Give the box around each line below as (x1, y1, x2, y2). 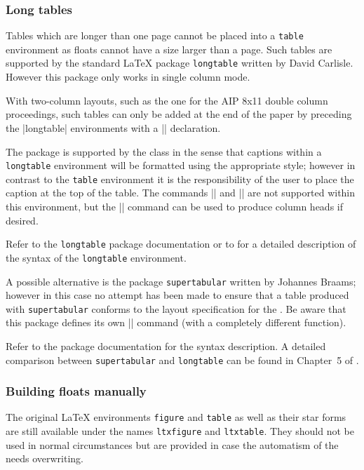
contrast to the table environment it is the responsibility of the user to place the (6, 171, 354, 186)
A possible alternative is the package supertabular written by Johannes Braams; (6, 274, 356, 288)
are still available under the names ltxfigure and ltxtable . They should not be (6, 424, 354, 438)
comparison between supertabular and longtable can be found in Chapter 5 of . (6, 352, 359, 367)
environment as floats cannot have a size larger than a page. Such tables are (6, 41, 332, 56)
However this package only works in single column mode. (6, 69, 250, 84)
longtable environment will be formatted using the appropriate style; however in (6, 158, 356, 173)
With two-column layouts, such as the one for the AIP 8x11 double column (6, 93, 328, 107)
